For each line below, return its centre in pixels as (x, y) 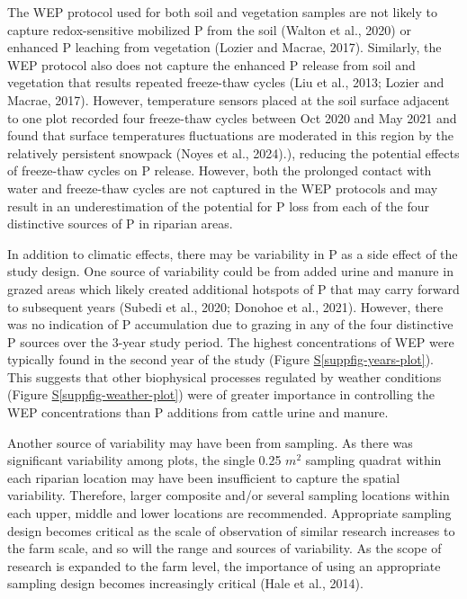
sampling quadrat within (373, 460)
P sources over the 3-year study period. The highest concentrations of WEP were (231, 341)
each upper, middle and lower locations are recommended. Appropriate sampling (229, 513)
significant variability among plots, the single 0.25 (144, 460)
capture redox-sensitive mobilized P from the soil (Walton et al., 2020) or (209, 29)
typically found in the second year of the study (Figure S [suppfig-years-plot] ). (220, 359)
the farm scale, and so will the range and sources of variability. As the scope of (225, 548)
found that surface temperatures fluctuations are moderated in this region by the (231, 135)
